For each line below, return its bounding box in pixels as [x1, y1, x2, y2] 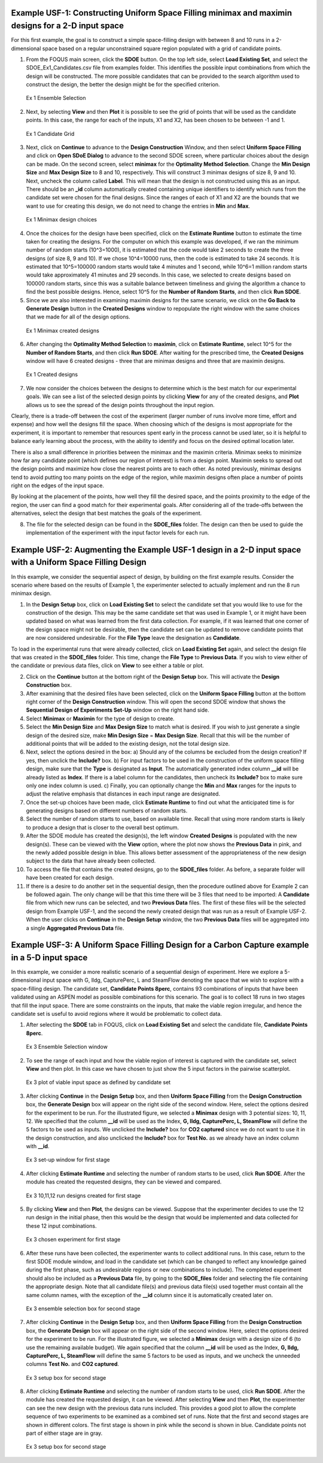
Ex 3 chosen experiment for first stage [26, 1236, 121, 1243]
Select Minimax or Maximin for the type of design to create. [26, 715, 175, 722]
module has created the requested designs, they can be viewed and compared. [26, 1178, 222, 1185]
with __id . [26, 1143, 50, 1150]
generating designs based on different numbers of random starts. [26, 807, 188, 814]
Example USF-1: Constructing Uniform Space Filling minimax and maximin [11, 8, 292, 18]
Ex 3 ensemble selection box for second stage [26, 1305, 141, 1312]
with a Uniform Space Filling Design [11, 557, 147, 567]
